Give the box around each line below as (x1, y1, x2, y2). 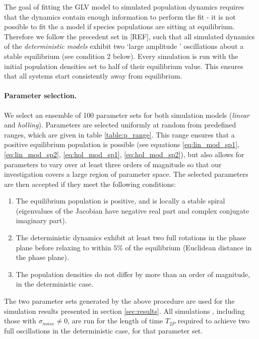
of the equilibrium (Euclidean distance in (125, 242, 252, 252)
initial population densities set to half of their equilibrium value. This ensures (4, 60, 243, 71)
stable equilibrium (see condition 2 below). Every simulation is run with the (4, 50, 238, 61)
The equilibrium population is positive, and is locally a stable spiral (16, 195, 225, 206)
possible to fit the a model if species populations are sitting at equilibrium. (4, 21, 235, 32)
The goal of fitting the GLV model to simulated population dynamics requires (4, 2, 244, 12)
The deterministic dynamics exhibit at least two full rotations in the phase (16, 232, 246, 243)
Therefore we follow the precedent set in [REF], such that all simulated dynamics (4, 31, 255, 41)
